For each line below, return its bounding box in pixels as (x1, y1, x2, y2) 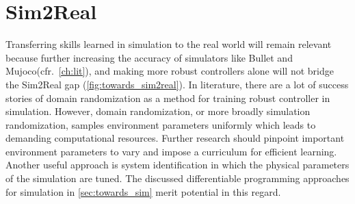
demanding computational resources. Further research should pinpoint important (5, 131, 345, 145)
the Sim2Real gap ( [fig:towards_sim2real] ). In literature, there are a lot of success (5, 77, 349, 91)
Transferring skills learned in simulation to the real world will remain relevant (5, 37, 332, 51)
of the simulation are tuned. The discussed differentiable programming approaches (5, 171, 350, 186)
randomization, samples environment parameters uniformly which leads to (5, 117, 316, 131)
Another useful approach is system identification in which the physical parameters (5, 157, 350, 172)
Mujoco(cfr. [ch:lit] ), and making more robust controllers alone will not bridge (5, 64, 334, 78)
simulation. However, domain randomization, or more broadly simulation (5, 104, 311, 118)
